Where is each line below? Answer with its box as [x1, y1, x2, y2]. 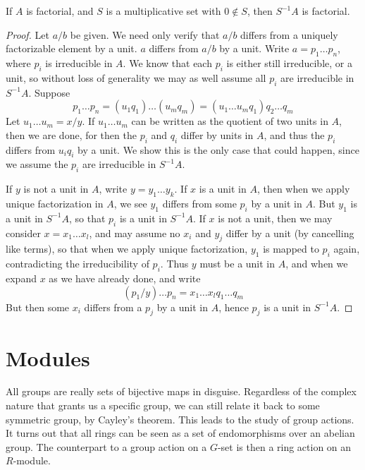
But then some [6, 299, 70, 314]
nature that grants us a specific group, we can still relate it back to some [6, 398, 320, 413]
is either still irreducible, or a [226, 55, 352, 70]
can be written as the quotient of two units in [131, 114, 328, 128]
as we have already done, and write [49, 270, 201, 285]
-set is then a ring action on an [217, 439, 352, 454]
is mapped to [263, 241, 319, 256]
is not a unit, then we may [218, 210, 333, 225]
